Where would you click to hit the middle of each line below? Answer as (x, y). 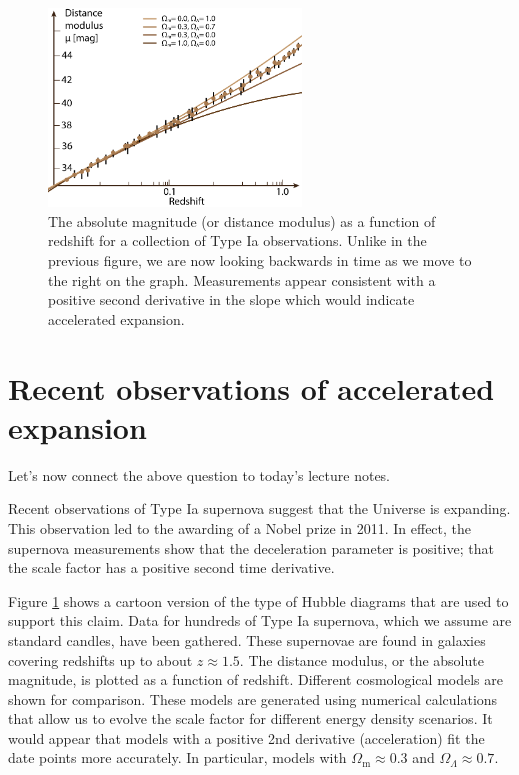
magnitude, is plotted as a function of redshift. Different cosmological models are (255, 679)
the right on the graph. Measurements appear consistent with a (242, 279)
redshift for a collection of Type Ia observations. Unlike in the (237, 240)
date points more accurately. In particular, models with (177, 757)
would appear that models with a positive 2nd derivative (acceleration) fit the (246, 737)
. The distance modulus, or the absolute (361, 659)
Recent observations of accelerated (251, 387)
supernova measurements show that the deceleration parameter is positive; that (251, 547)
